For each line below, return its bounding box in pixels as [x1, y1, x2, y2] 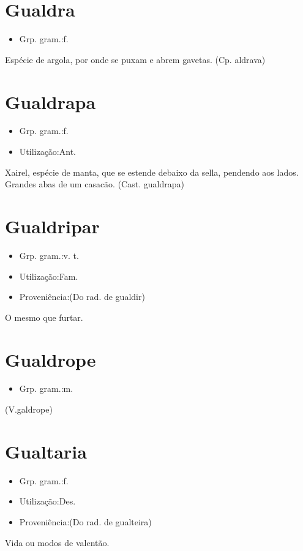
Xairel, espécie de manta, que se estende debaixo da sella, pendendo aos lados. [5, 165, 299, 178]
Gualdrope [5, 347, 96, 372]
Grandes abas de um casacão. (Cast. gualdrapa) [5, 178, 184, 190]
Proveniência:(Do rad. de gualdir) [19, 290, 145, 303]
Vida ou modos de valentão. [5, 536, 110, 549]
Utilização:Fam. [19, 269, 78, 282]
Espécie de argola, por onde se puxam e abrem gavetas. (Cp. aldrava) [5, 53, 266, 66]
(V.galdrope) [5, 403, 53, 416]
